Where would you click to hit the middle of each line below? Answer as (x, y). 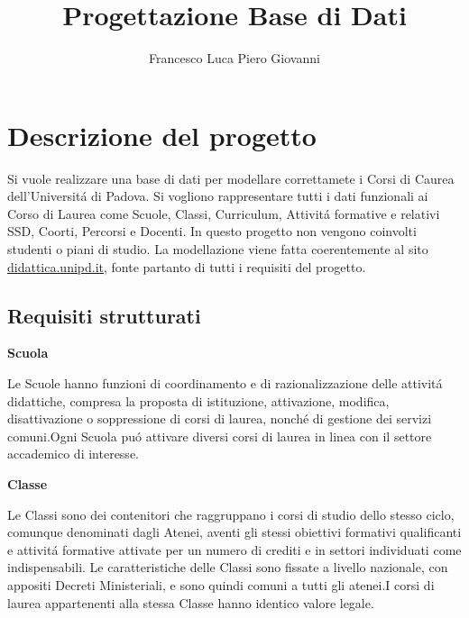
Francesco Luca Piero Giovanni (234, 58)
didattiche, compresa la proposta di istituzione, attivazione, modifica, (198, 400)
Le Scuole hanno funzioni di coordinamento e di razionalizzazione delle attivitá (225, 383)
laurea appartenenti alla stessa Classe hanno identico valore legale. (191, 602)
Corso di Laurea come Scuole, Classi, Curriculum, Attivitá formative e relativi (224, 213)
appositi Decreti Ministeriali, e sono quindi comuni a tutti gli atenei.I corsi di (221, 584)
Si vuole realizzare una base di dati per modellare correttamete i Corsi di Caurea (231, 178)
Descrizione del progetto (162, 135)
